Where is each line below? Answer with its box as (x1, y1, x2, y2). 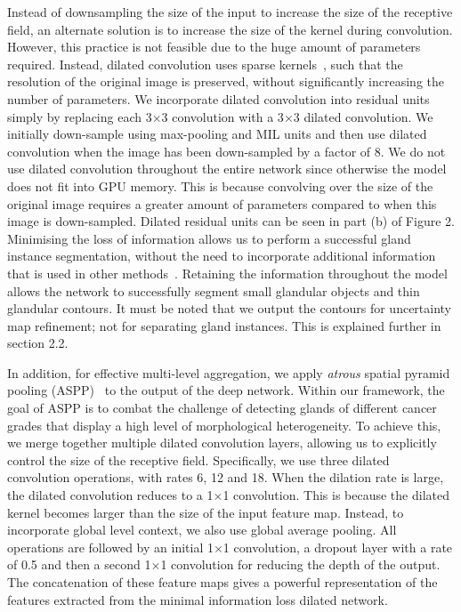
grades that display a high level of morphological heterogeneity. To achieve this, (7, 415, 441, 434)
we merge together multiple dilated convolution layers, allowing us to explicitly (7, 433, 437, 452)
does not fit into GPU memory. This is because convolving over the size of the (7, 176, 433, 195)
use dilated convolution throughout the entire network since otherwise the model (7, 159, 447, 178)
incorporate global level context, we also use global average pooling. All (7, 520, 397, 539)
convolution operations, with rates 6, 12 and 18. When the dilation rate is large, (7, 468, 444, 487)
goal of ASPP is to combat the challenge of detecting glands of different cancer (7, 399, 437, 417)
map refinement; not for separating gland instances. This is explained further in (7, 316, 441, 334)
